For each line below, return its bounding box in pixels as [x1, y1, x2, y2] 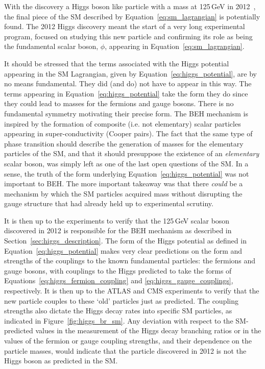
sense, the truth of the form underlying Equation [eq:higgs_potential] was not [4, 168, 249, 179]
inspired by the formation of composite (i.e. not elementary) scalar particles [4, 118, 241, 129]
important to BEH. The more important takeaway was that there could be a [4, 178, 243, 189]
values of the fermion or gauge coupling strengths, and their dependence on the [4, 335, 252, 346]
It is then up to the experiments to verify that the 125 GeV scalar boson [4, 215, 230, 226]
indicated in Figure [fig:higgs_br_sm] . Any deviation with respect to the [4, 315, 233, 326]
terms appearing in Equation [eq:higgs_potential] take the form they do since [4, 88, 248, 99]
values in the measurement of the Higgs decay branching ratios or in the [35, 325, 261, 336]
